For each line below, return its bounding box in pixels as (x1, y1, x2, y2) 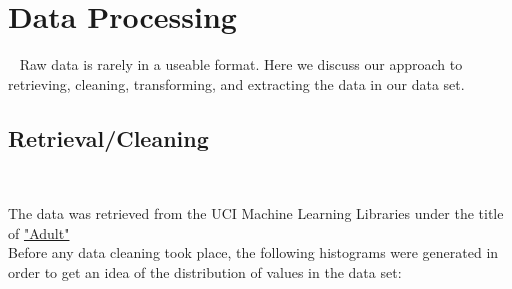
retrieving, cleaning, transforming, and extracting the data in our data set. (8, 73, 465, 94)
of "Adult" (8, 222, 70, 243)
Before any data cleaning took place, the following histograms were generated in (8, 242, 499, 263)
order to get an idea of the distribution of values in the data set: (8, 261, 402, 282)
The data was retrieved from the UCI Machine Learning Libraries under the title (8, 203, 504, 224)
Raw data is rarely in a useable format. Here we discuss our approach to (19, 54, 463, 75)
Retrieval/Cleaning (8, 122, 209, 153)
